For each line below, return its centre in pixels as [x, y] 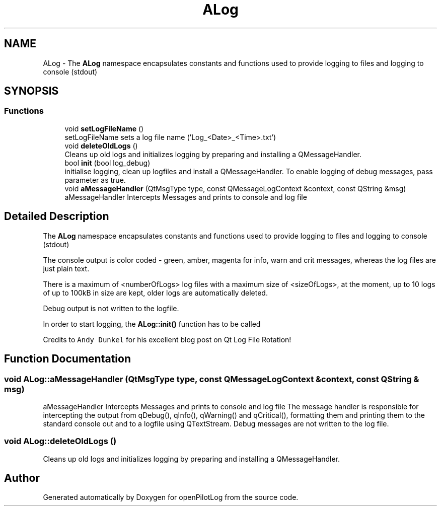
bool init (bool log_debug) [107, 163]
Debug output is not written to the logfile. [111, 308]
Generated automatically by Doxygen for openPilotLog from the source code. [171, 497]
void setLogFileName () [104, 128]
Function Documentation [67, 359]
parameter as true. [95, 180]
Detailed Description [57, 216]
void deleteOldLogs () [101, 145]
